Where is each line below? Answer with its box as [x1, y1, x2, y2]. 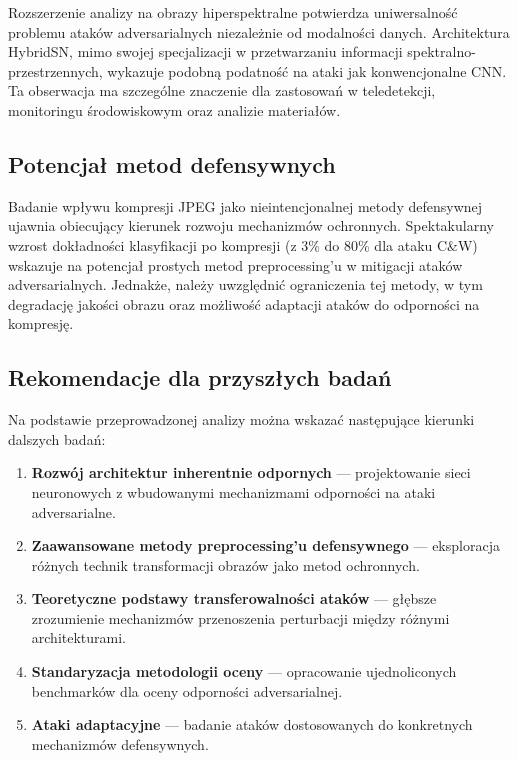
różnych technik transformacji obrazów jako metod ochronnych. [31, 554, 420, 575]
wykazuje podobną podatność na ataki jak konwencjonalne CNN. [107, 60, 507, 81]
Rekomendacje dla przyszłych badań [8, 362, 392, 393]
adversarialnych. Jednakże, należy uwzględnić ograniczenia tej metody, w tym [8, 274, 483, 295]
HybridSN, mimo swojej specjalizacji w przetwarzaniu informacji [8, 41, 403, 62]
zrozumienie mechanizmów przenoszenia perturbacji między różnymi [31, 607, 450, 628]
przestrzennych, [8, 60, 103, 81]
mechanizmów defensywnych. [31, 733, 209, 754]
